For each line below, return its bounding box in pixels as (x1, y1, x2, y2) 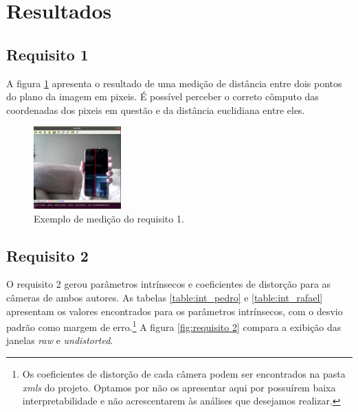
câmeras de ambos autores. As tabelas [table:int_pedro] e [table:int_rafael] (6, 290, 323, 304)
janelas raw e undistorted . (6, 333, 113, 347)
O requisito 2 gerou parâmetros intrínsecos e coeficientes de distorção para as (6, 277, 331, 291)
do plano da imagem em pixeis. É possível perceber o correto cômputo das (6, 89, 319, 104)
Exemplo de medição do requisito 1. (34, 211, 184, 225)
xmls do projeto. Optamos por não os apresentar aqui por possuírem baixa (22, 380, 336, 394)
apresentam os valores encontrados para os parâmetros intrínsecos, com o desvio (6, 304, 343, 318)
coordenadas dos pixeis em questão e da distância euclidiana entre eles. (6, 102, 305, 117)
